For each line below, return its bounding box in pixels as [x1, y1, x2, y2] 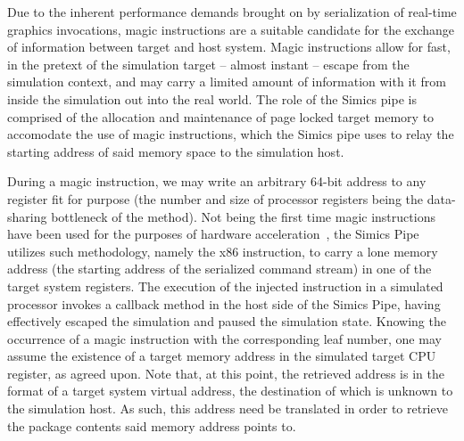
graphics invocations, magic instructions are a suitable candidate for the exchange [7, 20, 455, 38]
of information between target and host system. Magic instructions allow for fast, [7, 37, 451, 56]
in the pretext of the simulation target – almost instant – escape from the [7, 54, 410, 73]
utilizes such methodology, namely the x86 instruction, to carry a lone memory [7, 241, 438, 260]
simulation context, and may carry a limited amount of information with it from [7, 72, 446, 91]
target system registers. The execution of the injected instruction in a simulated [7, 276, 443, 295]
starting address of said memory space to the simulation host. [7, 142, 344, 160]
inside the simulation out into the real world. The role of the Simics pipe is [7, 89, 417, 108]
